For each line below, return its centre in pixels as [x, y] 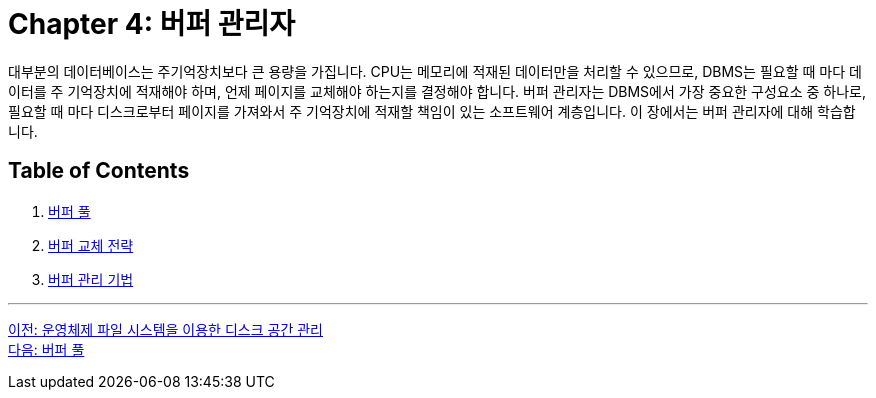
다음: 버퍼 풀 [46, 349]
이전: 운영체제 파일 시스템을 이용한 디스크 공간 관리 [165, 329]
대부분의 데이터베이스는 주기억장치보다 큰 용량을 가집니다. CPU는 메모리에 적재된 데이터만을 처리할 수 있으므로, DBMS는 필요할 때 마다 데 [435, 71]
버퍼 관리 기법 [91, 279]
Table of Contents [99, 171]
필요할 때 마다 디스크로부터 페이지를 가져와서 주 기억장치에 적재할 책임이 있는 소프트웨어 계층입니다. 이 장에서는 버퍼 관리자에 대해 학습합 [432, 111]
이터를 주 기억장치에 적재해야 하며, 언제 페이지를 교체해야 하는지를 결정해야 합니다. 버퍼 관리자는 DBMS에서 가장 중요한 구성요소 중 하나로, [437, 91]
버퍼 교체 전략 [91, 245]
